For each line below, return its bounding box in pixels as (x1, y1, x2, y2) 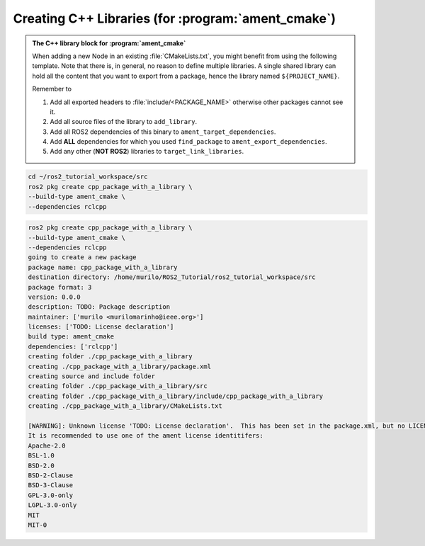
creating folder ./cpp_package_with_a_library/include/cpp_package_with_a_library (28, 392, 324, 400)
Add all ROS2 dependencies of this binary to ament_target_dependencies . (50, 127, 276, 136)
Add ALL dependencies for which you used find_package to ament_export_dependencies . (50, 137, 327, 146)
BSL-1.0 (28, 452, 55, 460)
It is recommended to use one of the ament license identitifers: (28, 432, 263, 440)
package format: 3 (28, 283, 92, 291)
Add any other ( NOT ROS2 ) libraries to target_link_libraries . (50, 147, 244, 156)
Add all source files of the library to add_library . (50, 118, 198, 126)
